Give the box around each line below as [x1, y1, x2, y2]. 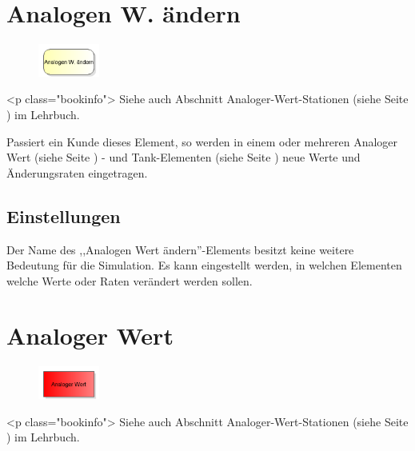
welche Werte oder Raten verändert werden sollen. [6, 272, 253, 289]
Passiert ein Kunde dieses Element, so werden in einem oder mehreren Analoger [6, 133, 398, 150]
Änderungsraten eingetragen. [6, 164, 148, 181]
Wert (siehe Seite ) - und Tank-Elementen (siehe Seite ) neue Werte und [6, 149, 361, 166]
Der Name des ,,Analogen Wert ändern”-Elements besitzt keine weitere [6, 241, 354, 257]
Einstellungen [6, 203, 121, 228]
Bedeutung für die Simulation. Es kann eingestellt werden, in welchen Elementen [6, 257, 402, 273]
